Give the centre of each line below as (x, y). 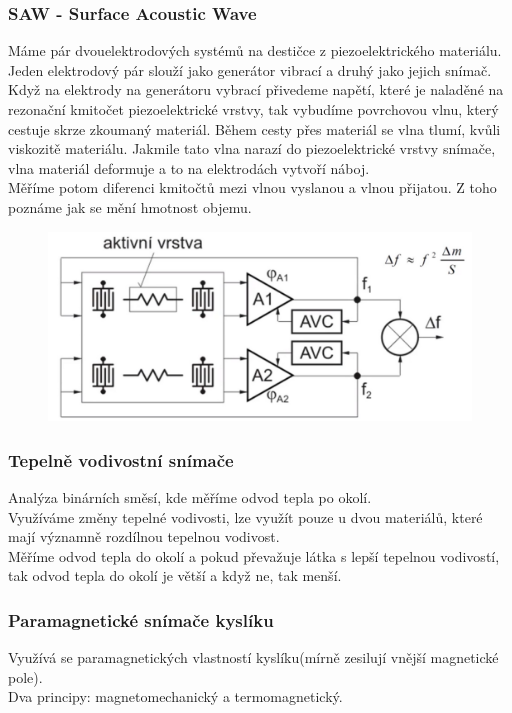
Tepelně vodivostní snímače (121, 459)
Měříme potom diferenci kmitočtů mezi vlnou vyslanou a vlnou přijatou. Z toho (252, 187)
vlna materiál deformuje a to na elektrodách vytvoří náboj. (189, 167)
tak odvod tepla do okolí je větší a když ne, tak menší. (175, 575)
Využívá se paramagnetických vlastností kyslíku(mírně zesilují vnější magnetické (253, 657)
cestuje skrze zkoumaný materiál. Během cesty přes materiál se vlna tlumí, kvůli (254, 128)
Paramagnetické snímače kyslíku (141, 619)
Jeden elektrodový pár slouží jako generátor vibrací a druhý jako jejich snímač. (250, 69)
